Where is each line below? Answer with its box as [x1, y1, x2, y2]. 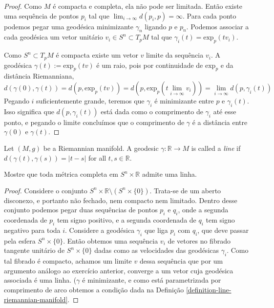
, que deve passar [197, 225, 249, 235]
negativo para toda [4, 225, 61, 235]
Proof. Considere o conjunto [4, 185, 87, 195]
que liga [144, 225, 168, 235]
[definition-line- [186, 284, 232, 294]
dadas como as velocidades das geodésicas [94, 245, 219, 255]
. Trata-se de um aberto [149, 185, 221, 195]
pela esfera [4, 235, 36, 246]
